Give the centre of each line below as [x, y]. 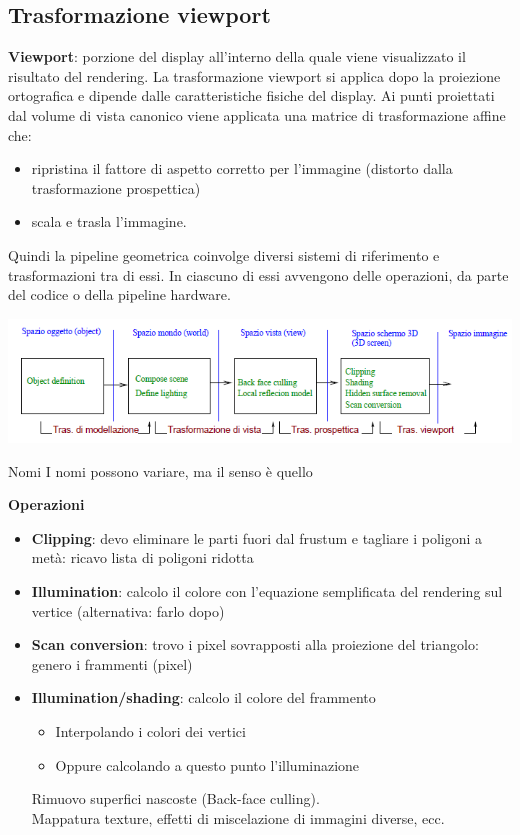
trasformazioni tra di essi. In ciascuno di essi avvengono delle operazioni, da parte [258, 274]
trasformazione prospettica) [116, 187]
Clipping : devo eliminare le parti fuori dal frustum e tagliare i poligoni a [257, 537]
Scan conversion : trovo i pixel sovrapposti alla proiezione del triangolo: [255, 644]
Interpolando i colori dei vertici [150, 731]
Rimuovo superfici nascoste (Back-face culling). [175, 798]
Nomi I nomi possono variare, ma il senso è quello [160, 470]
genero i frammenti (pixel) [112, 663]
